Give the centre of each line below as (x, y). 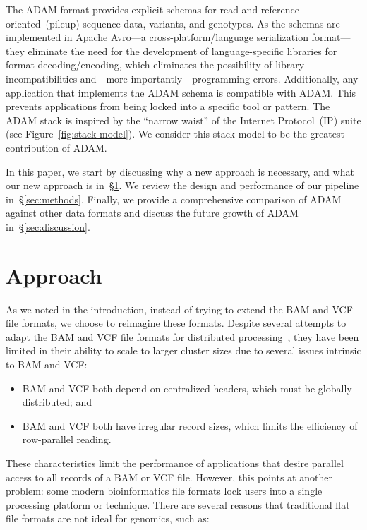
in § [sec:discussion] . (48, 226)
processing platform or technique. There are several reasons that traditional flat (178, 504)
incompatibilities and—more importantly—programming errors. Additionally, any (182, 78)
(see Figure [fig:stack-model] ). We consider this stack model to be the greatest (175, 134)
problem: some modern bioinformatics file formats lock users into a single (164, 491)
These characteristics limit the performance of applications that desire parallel (175, 463)
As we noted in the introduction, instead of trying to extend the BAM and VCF (179, 309)
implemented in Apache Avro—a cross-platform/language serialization (157, 37)
